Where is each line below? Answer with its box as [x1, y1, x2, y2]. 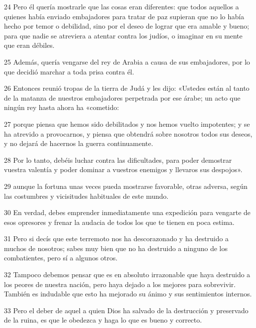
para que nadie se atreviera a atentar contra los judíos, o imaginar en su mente [4, 30, 243, 40]
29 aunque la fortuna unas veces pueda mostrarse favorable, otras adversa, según [4, 181, 248, 191]
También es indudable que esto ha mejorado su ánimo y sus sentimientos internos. [4, 289, 252, 299]
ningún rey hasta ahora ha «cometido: [4, 102, 119, 112]
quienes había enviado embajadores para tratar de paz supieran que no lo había [4, 11, 244, 21]
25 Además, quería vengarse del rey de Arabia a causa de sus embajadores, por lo [4, 56, 250, 67]
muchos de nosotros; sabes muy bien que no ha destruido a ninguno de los [4, 243, 228, 253]
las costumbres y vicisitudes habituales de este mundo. [4, 190, 169, 201]
